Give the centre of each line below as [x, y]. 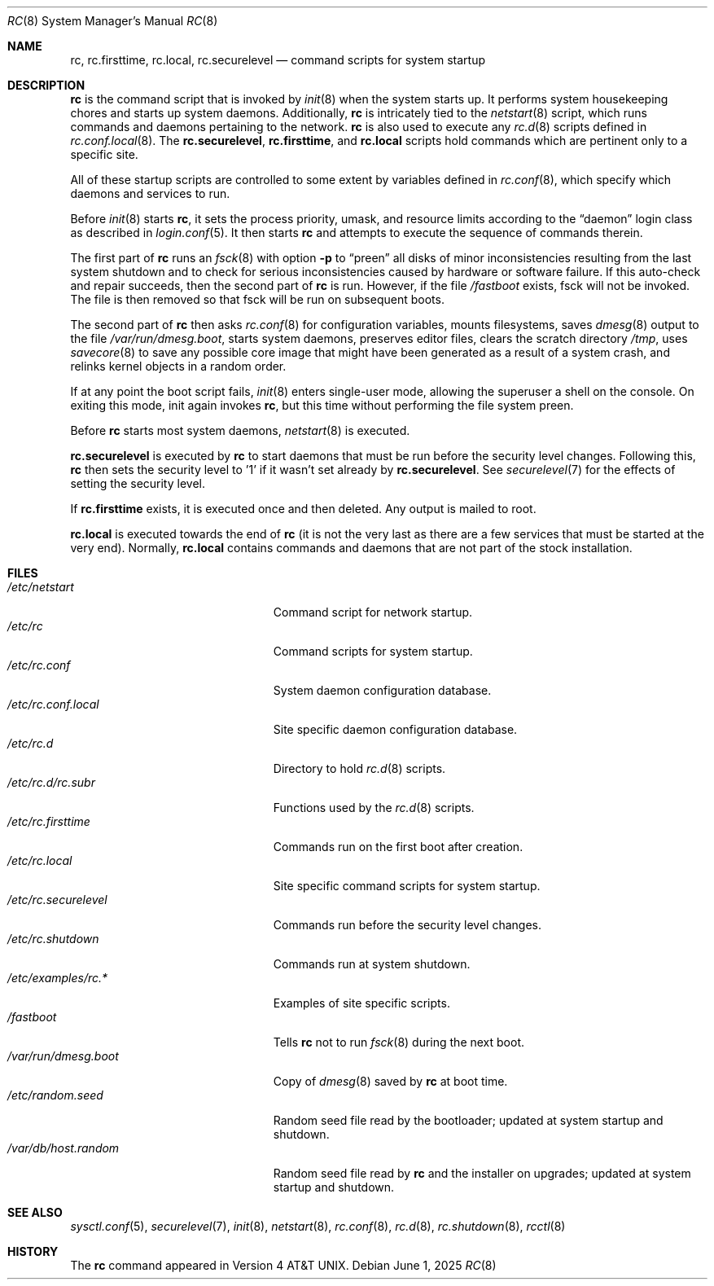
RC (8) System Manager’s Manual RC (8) [113, 21]
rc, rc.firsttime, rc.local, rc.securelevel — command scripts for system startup [278, 60]
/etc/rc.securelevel [57, 900]
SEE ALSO [35, 1212]
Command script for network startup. [373, 612]
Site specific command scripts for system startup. [407, 886]
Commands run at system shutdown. [372, 964]
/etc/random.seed [55, 1095]
